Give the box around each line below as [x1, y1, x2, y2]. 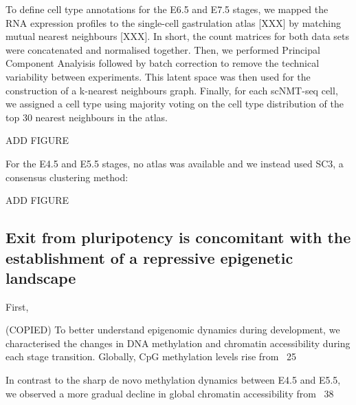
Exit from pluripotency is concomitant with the [5, 227, 351, 248]
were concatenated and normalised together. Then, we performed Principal [5, 42, 320, 56]
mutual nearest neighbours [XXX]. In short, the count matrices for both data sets [5, 29, 349, 43]
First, [5, 299, 29, 313]
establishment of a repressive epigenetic [5, 247, 293, 268]
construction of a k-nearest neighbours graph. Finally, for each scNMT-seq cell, [5, 83, 338, 97]
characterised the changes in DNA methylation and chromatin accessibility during [5, 335, 351, 350]
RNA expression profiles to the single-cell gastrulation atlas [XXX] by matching [5, 15, 342, 30]
